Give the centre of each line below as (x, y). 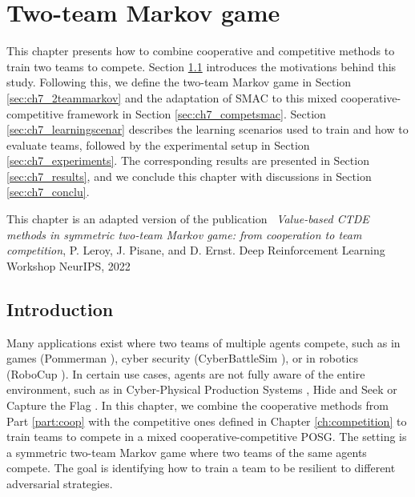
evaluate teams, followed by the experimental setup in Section (158, 144)
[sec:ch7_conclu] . (48, 192)
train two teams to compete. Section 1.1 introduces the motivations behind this (201, 66)
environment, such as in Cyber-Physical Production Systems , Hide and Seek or (202, 389)
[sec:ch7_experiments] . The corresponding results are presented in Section (188, 160)
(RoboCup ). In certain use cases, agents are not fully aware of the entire (186, 373)
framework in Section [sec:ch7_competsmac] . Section (196, 113)
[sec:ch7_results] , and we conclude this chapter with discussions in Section (189, 176)
